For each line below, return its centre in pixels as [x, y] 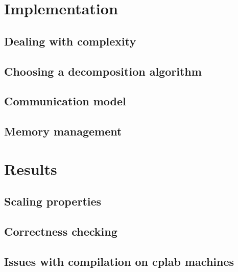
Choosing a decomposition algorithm [103, 71]
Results [31, 168]
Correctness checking [61, 231]
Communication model [65, 101]
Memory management [63, 131]
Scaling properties [53, 201]
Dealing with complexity [70, 41]
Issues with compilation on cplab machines [119, 261]
